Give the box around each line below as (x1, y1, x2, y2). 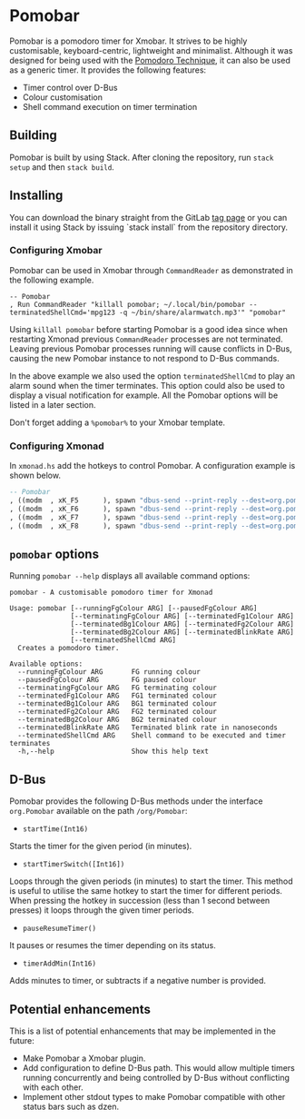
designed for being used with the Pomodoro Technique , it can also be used (9, 54, 290, 65)
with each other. (22, 1082, 84, 1093)
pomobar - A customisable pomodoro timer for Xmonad (9, 588, 213, 598)
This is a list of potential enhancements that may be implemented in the (9, 1025, 277, 1036)
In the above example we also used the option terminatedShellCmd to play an (9, 370, 296, 381)
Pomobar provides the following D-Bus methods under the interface (9, 796, 263, 807)
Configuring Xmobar (9, 244, 103, 257)
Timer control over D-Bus (22, 82, 118, 93)
